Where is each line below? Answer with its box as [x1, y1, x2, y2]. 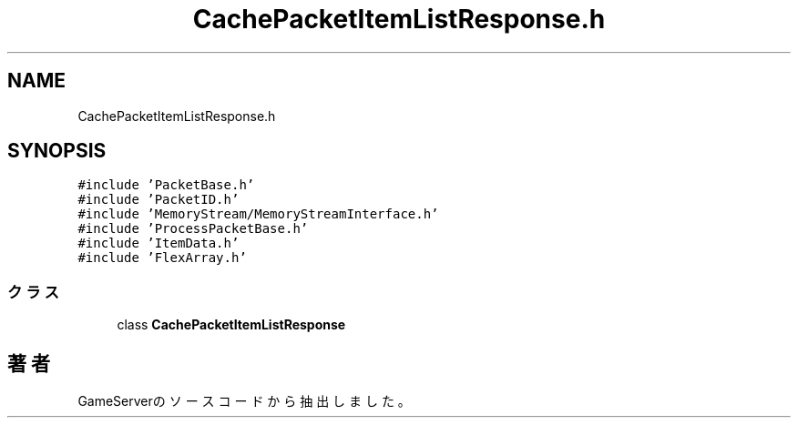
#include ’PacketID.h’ [77, 192, 240, 207]
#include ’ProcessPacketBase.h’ [77, 221, 309, 237]
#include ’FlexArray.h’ [77, 250, 247, 266]
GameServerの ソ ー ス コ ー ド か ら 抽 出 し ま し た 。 [77, 393, 411, 410]
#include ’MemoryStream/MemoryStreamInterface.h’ [77, 207, 439, 222]
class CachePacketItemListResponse [117, 317, 346, 333]
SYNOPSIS [7, 139, 107, 163]
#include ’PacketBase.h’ [77, 177, 255, 193]
